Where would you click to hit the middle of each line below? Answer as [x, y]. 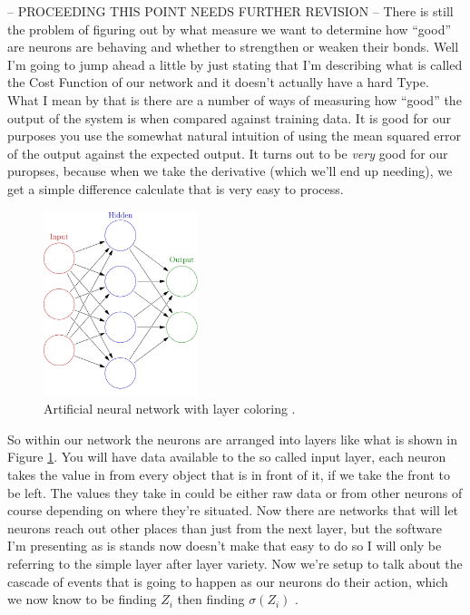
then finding [211, 599]
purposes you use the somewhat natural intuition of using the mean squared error [235, 136]
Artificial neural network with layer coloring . [170, 409]
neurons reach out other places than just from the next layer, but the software [225, 527]
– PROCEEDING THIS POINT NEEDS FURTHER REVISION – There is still [230, 11]
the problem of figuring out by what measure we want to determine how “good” [230, 29]
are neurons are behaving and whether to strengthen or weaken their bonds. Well [233, 47]
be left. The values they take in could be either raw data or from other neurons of [235, 492]
